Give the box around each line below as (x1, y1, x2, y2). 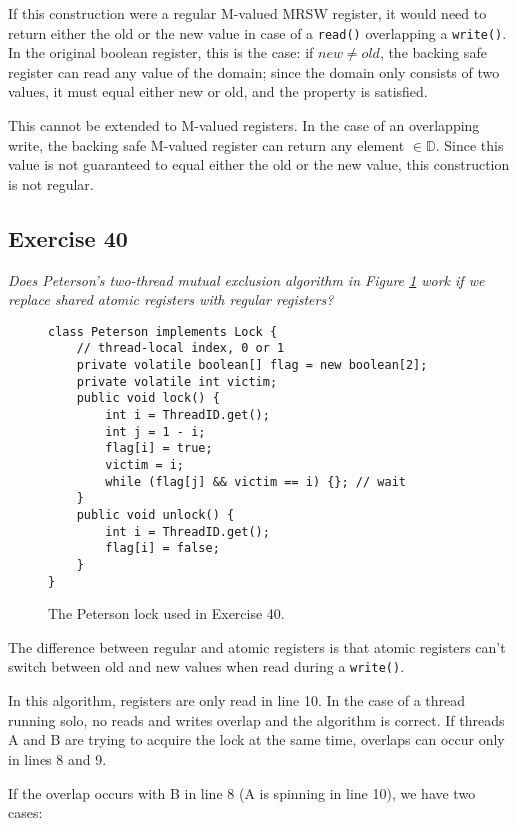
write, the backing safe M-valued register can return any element (8, 134, 405, 155)
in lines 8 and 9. (8, 748, 107, 769)
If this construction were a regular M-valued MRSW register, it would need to (8, 3, 487, 23)
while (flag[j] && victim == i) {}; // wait (105, 474, 406, 489)
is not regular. (8, 173, 94, 194)
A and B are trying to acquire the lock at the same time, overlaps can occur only (8, 729, 505, 750)
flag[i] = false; (105, 541, 220, 556)
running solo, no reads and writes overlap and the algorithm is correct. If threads (8, 709, 505, 730)
